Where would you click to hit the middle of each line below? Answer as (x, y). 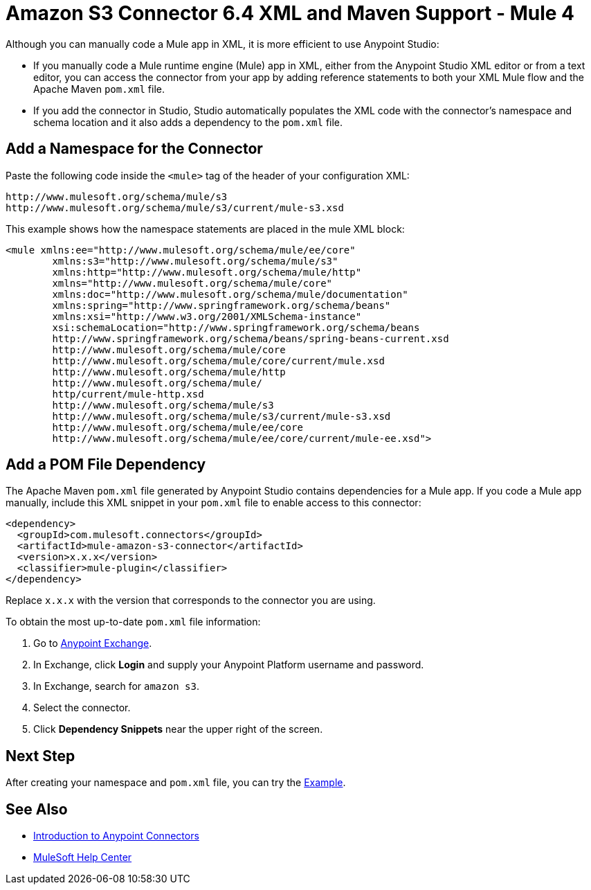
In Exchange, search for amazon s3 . (116, 686)
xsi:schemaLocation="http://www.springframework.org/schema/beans (236, 327)
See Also (37, 809)
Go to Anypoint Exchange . (93, 643)
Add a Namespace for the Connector (134, 149)
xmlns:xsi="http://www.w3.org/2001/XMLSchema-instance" (207, 316)
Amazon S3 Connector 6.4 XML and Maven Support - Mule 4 (290, 13)
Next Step (40, 756)
